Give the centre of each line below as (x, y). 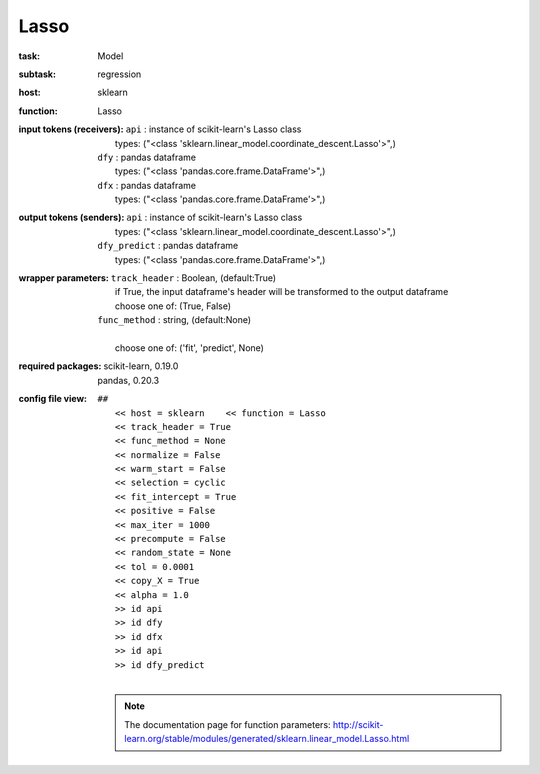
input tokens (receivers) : (71, 129)
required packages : (60, 366)
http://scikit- (358, 724)
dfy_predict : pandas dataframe (168, 246)
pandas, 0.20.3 (128, 380)
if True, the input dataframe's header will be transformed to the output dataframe (282, 292)
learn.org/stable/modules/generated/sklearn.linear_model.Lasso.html (267, 739)
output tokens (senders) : (71, 217)
